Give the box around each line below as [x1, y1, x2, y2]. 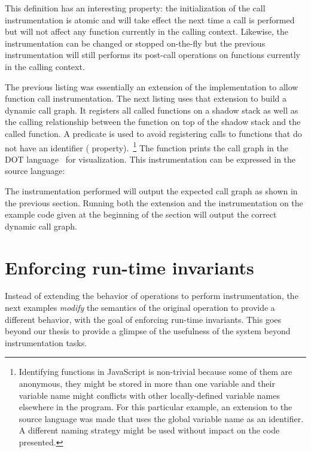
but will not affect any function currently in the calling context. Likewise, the [5, 25, 289, 38]
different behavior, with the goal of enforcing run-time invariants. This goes [5, 313, 282, 325]
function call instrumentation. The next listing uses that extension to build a [5, 92, 287, 105]
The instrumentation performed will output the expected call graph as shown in [5, 184, 298, 197]
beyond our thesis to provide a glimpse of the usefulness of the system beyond [5, 325, 291, 337]
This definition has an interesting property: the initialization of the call [5, 2, 266, 14]
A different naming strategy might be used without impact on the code [19, 424, 280, 436]
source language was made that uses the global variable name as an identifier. [19, 412, 304, 424]
